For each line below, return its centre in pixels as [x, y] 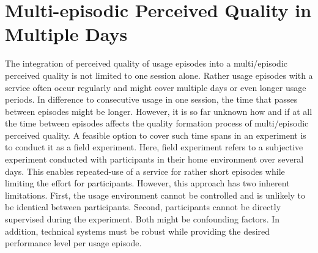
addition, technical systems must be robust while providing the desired [138, 231]
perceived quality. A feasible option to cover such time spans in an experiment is [156, 135]
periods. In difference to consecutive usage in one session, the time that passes [151, 99]
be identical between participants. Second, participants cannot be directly [143, 207]
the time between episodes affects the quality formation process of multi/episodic [157, 123]
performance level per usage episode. [73, 243]
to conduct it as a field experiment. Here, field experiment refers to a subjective [154, 147]
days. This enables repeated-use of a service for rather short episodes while [145, 171]
